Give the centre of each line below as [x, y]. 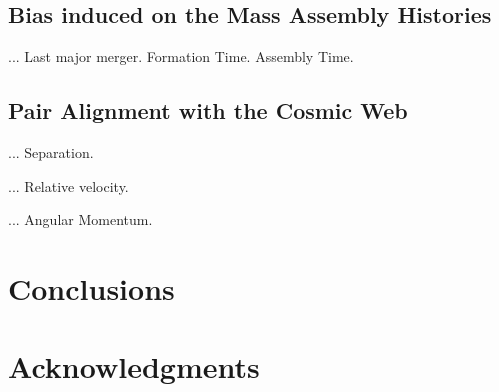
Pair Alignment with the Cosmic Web [208, 110]
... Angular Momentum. [80, 219]
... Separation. [51, 152]
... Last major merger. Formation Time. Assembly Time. [181, 56]
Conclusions [91, 287]
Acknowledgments [134, 366]
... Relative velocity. [68, 185]
